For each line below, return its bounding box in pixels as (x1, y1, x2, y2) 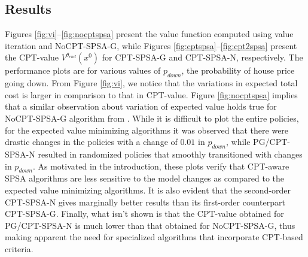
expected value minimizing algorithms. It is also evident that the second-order (5, 183, 291, 196)
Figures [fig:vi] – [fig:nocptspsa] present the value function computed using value (5, 28, 294, 40)
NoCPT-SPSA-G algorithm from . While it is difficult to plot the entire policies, (5, 111, 299, 124)
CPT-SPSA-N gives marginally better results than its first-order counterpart (5, 195, 285, 208)
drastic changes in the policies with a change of (5, 135, 178, 148)
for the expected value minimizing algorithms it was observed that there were (5, 123, 289, 136)
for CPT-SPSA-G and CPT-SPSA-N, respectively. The (102, 51, 303, 64)
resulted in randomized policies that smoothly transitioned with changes (38, 147, 303, 160)
